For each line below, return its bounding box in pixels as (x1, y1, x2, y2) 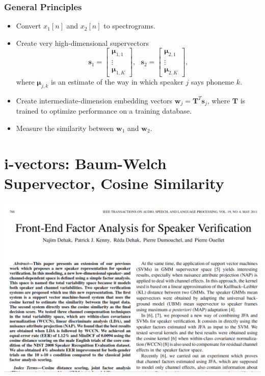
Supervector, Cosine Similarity (4, 172, 224, 193)
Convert (16, 20, 41, 31)
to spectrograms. (103, 20, 155, 31)
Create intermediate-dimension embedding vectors (16, 95, 173, 105)
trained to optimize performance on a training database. (16, 105, 192, 116)
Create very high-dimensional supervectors (16, 37, 149, 48)
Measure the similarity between (16, 122, 114, 133)
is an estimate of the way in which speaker (50, 76, 183, 87)
